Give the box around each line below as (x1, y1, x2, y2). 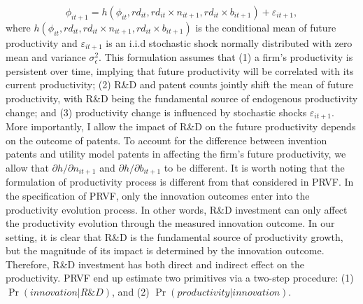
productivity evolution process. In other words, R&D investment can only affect (6, 202, 348, 216)
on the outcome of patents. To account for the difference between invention (6, 132, 327, 147)
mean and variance (6, 50, 86, 64)
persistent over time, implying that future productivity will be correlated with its (6, 63, 354, 78)
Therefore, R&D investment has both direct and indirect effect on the (6, 256, 304, 271)
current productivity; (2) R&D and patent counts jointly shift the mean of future (6, 77, 353, 92)
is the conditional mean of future (195, 20, 336, 34)
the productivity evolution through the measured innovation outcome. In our (6, 216, 335, 230)
